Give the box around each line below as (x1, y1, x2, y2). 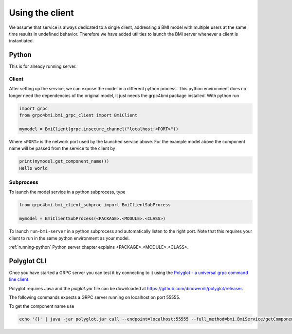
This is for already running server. (9, 63, 77, 69)
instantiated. (9, 38, 34, 44)
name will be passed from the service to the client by (9, 145, 115, 151)
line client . (9, 276, 30, 282)
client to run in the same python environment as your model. (9, 235, 130, 241)
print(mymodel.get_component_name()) (19, 158, 109, 164)
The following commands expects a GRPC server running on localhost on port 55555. (9, 295, 180, 300)
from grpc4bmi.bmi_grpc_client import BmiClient (19, 113, 138, 118)
